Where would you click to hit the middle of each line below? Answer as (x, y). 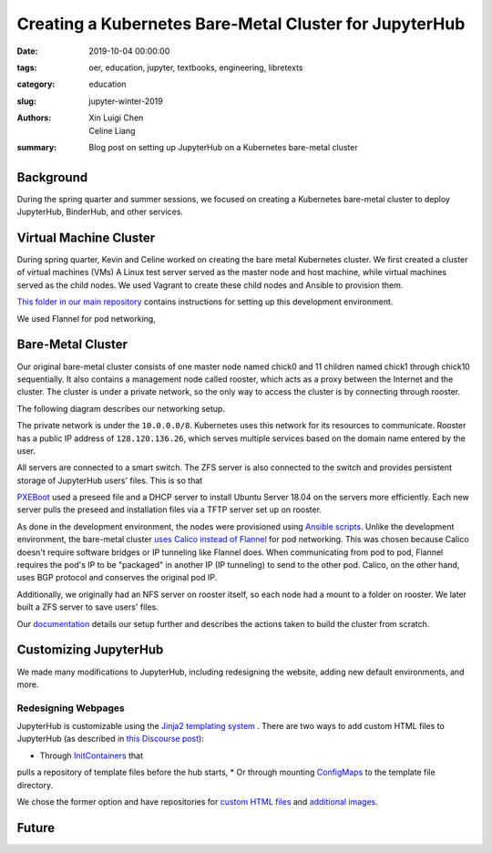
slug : (26, 101)
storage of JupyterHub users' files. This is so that (110, 480)
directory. (35, 785)
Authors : (34, 118)
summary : (37, 147)
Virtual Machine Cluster (86, 238)
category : (36, 84)
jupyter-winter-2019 (126, 101)
